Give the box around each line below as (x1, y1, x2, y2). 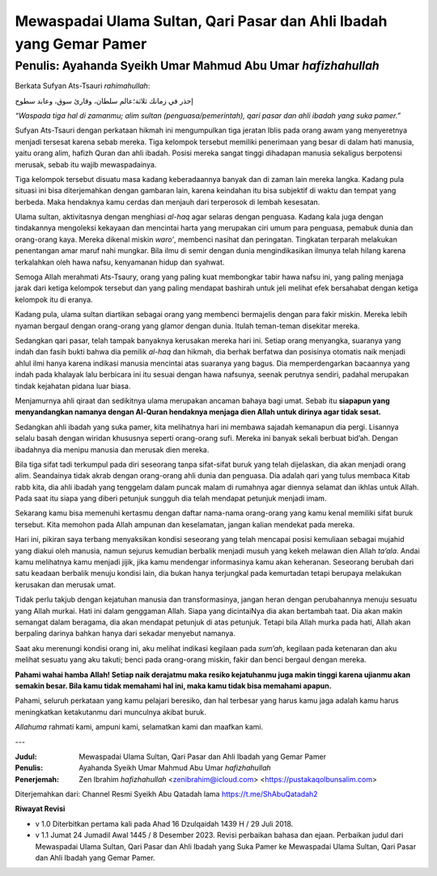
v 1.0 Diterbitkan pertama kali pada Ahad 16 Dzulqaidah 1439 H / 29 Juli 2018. (35, 819, 294, 828)
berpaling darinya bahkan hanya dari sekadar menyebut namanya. (15, 628, 236, 638)
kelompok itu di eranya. (15, 294, 93, 304)
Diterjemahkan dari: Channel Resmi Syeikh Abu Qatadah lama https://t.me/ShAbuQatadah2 (15, 789, 319, 799)
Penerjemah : (15, 774, 60, 784)
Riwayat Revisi (15, 804, 66, 814)
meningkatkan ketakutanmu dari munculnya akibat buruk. (15, 707, 206, 717)
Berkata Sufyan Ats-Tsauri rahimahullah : (15, 81, 151, 91)
